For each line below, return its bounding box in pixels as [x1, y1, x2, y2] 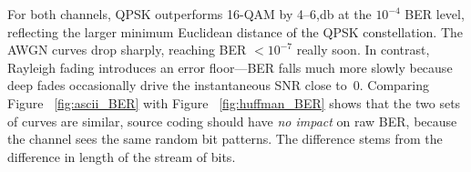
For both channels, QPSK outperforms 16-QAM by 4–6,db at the [7, 5, 372, 23]
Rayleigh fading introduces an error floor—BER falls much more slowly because [7, 57, 453, 76]
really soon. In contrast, [296, 40, 430, 59]
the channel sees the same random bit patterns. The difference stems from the [7, 129, 443, 148]
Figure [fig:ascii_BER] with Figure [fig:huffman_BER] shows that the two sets [7, 93, 461, 112]
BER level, [404, 5, 465, 23]
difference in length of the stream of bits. [7, 147, 236, 166]
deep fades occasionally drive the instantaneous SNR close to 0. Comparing [7, 76, 430, 95]
